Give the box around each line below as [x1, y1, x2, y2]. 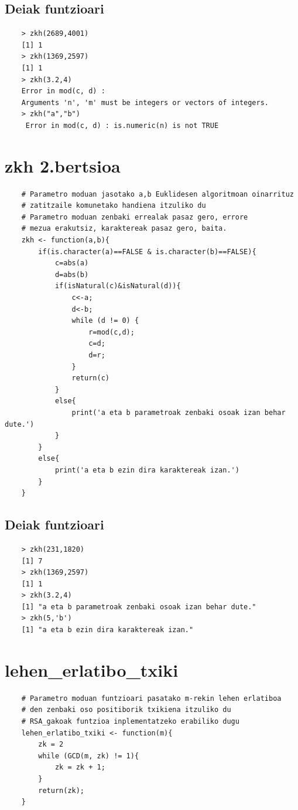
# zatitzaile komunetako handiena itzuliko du [21, 201, 206, 210]
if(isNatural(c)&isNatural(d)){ [54, 282, 181, 291]
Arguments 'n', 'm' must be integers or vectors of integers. [21, 98, 269, 107]
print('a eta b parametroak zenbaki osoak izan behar [71, 408, 286, 417]
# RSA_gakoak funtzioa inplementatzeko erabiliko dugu [21, 717, 239, 725]
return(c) [71, 374, 109, 383]
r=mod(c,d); [88, 328, 135, 336]
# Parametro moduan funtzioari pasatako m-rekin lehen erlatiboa [21, 694, 282, 703]
